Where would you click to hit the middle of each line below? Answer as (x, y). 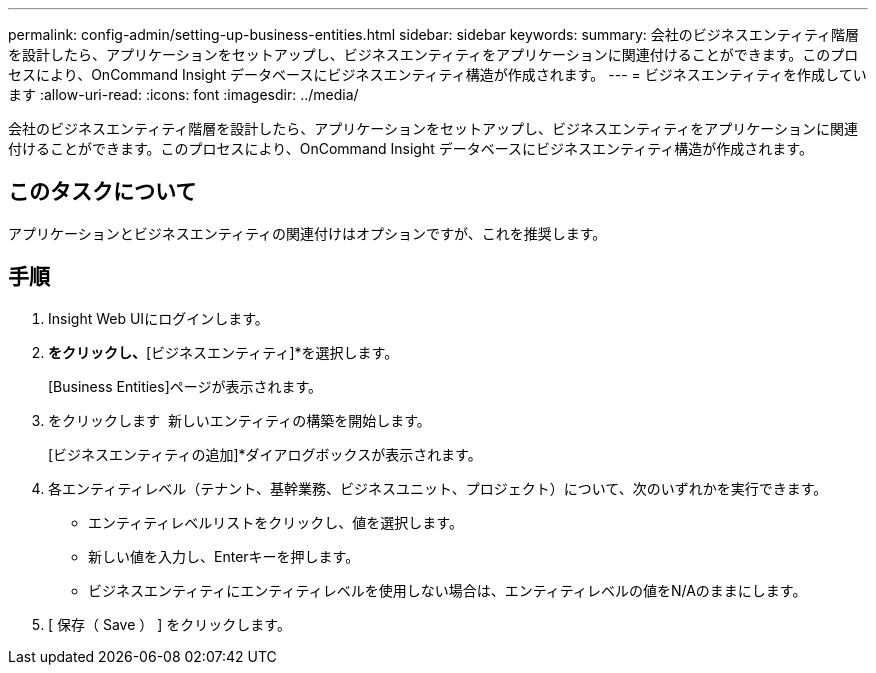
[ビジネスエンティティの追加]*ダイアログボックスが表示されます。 (265, 454)
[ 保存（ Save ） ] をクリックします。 (169, 624)
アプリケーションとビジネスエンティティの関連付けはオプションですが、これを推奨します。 (307, 233)
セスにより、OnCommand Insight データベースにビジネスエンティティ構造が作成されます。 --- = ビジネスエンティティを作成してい (437, 74)
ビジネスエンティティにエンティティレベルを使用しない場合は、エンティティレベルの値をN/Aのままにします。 (447, 590)
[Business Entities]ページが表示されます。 (185, 386)
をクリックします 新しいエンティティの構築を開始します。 (239, 420)
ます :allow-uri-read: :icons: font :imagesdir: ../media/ (183, 94)
